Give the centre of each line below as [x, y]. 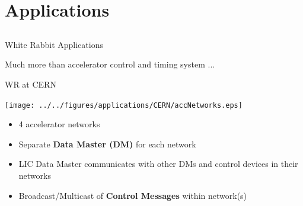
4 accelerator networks [59, 124]
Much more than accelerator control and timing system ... [110, 64]
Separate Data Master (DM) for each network [107, 144]
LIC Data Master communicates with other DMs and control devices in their [158, 164]
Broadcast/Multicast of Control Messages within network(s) [133, 195]
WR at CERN [31, 84]
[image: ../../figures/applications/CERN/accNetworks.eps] [124, 105]
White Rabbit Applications [54, 44]
